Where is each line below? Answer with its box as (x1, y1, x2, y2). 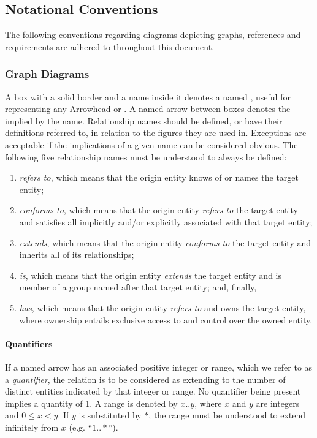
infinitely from (5, 420, 59, 433)
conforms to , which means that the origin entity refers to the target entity (19, 203, 298, 216)
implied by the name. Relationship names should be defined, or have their (5, 114, 283, 127)
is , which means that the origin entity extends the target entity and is (19, 268, 282, 281)
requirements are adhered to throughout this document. (5, 40, 215, 53)
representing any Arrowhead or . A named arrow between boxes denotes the (5, 102, 291, 115)
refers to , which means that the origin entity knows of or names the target (19, 171, 299, 184)
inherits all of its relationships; (19, 248, 134, 261)
